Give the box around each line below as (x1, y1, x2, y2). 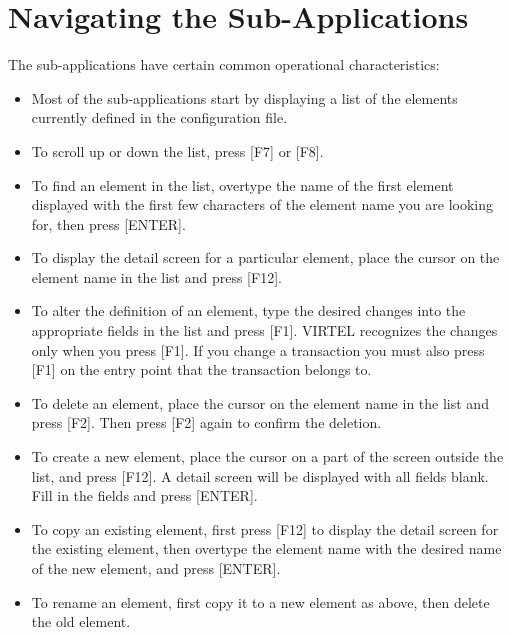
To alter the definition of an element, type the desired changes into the (31, 300, 466, 321)
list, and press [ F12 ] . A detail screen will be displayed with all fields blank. (31, 465, 489, 486)
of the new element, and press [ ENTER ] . (31, 558, 281, 578)
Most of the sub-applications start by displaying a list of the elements (31, 87, 458, 108)
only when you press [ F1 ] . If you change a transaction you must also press (31, 339, 485, 360)
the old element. (31, 611, 131, 632)
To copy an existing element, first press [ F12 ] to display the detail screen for (31, 518, 499, 539)
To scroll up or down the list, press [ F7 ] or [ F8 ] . (31, 140, 324, 161)
